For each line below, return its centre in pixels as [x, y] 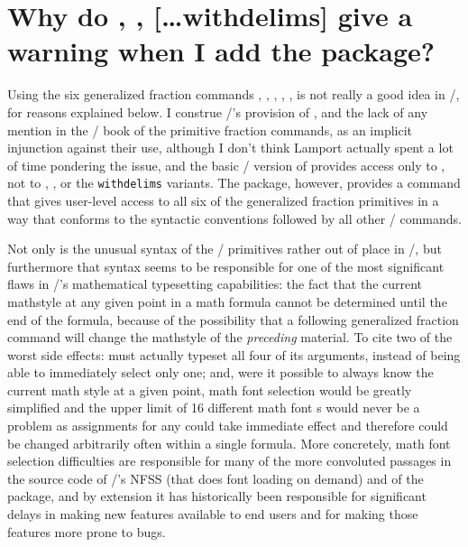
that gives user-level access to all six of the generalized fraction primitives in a [223, 200]
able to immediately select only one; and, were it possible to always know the [220, 372]
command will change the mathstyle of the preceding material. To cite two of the [230, 337]
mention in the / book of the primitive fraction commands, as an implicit [210, 130]
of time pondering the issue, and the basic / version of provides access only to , [226, 165]
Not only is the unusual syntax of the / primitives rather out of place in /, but [225, 249]
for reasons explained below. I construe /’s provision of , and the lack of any [218, 111]
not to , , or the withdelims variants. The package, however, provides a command [234, 183]
